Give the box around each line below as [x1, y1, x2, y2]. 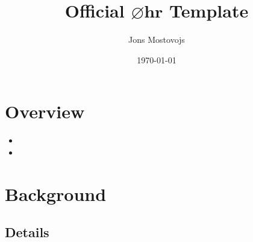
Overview [5, 99, 85, 124]
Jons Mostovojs [128, 33, 185, 46]
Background [5, 181, 107, 206]
